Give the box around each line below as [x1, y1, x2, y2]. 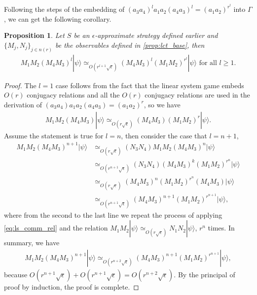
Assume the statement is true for [4, 130, 104, 140]
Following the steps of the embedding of [4, 4, 125, 14]
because [4, 269, 28, 279]
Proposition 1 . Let [4, 30, 65, 40]
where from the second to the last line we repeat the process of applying [4, 209, 222, 220]
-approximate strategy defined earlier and [95, 30, 218, 40]
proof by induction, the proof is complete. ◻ [4, 281, 139, 292]
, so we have [144, 99, 181, 109]
